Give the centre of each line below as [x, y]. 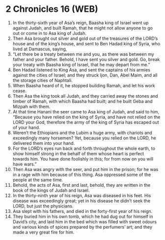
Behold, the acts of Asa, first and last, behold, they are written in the [82, 185]
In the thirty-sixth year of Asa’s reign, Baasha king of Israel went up [81, 23]
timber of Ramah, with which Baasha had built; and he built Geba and [82, 101]
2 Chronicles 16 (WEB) [52, 9]
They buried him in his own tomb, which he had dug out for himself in [83, 216]
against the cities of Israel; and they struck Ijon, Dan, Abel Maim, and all [85, 75]
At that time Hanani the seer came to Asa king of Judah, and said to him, [86, 111]
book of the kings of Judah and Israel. [51, 190]
